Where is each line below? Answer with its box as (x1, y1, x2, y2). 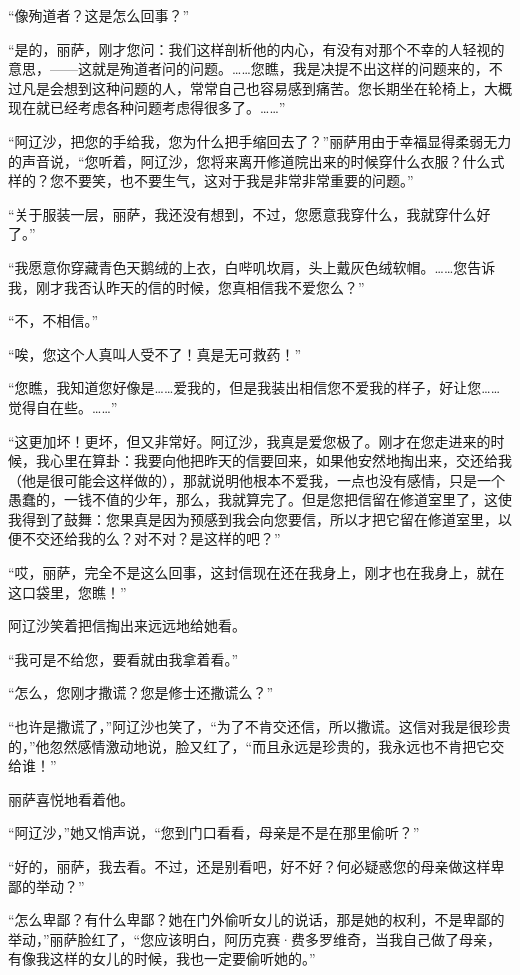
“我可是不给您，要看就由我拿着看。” (8, 648, 239, 669)
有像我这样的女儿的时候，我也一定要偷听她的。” (8, 948, 316, 969)
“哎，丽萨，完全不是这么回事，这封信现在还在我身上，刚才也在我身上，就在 (8, 562, 505, 583)
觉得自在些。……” (8, 396, 118, 417)
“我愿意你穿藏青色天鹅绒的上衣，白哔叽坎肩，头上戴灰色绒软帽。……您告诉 (8, 256, 496, 277)
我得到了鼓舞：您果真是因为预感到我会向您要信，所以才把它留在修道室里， (8, 508, 498, 529)
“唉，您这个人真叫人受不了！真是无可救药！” (8, 343, 302, 364)
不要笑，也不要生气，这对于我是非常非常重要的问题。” (63, 170, 414, 191)
